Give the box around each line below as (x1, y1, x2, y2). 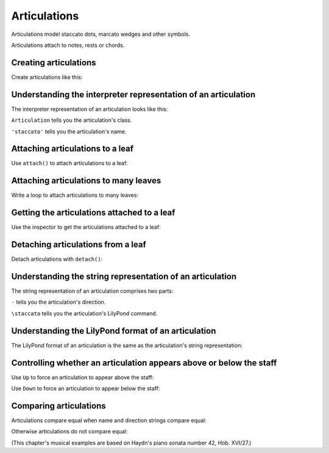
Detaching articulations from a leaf (11, 239, 146, 250)
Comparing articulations (11, 401, 106, 411)
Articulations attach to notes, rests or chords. (11, 41, 125, 49)
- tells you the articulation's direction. (11, 298, 106, 306)
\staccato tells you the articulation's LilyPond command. (11, 309, 158, 317)
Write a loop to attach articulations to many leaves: (11, 192, 139, 199)
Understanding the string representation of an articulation (11, 271, 237, 281)
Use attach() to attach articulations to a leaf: (11, 160, 128, 167)
